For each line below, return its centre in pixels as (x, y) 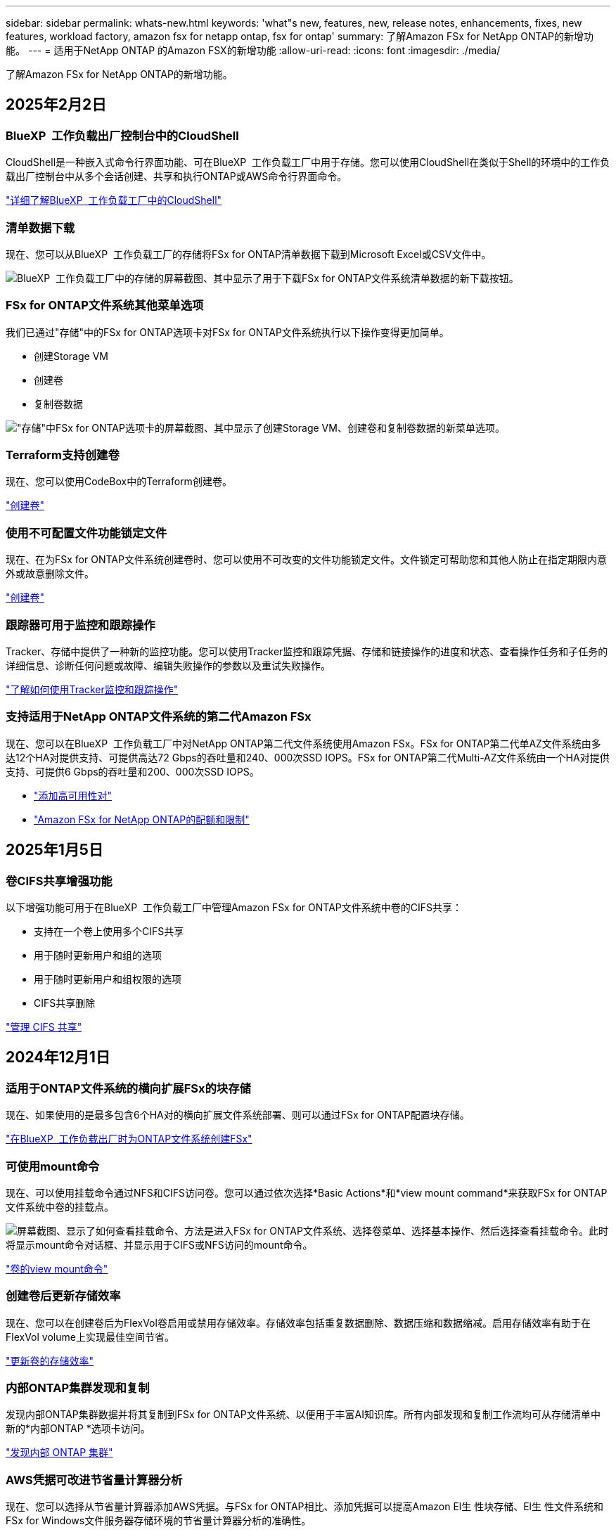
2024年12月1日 (58, 1057)
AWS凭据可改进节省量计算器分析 (94, 1480)
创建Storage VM (71, 356)
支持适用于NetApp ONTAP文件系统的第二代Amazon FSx (159, 717)
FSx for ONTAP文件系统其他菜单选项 (105, 305)
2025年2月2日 (56, 105)
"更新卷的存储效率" (50, 1360)
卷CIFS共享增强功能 (59, 881)
